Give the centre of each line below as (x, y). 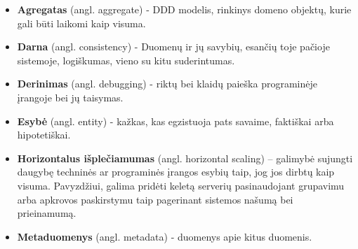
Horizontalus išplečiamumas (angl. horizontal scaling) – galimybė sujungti (185, 158)
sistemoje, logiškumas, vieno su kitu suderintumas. (126, 60)
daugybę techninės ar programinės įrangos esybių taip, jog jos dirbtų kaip (176, 172)
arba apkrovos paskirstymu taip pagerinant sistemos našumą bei (155, 199)
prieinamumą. (47, 213)
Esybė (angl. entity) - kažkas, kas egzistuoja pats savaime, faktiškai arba (175, 121)
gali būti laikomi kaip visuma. (81, 23)
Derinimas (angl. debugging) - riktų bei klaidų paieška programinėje (167, 84)
